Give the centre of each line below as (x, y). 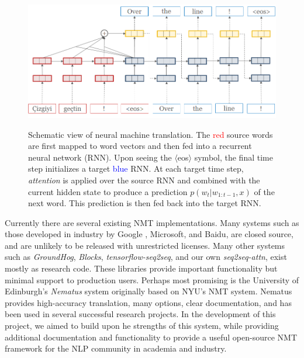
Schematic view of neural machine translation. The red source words (151, 134)
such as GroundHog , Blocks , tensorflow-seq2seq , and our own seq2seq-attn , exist (146, 257)
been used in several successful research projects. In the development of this (140, 314)
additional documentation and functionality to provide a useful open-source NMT (151, 337)
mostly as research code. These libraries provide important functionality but (141, 268)
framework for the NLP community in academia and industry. (116, 348)
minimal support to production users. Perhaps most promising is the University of (152, 279)
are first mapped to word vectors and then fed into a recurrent (140, 146)
